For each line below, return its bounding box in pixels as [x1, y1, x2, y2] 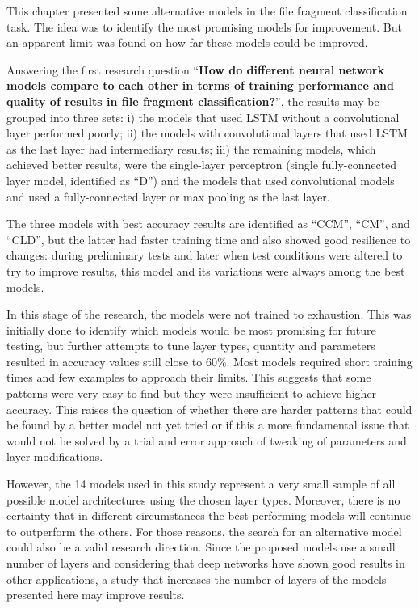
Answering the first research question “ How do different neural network [6, 61, 384, 78]
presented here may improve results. [6, 586, 185, 603]
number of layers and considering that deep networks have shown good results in [6, 555, 405, 571]
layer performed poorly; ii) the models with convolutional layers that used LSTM [6, 125, 408, 141]
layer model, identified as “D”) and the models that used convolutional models [6, 171, 395, 188]
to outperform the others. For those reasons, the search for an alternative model [6, 522, 402, 539]
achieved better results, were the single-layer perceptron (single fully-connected [6, 156, 397, 173]
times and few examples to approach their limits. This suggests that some [6, 369, 371, 386]
